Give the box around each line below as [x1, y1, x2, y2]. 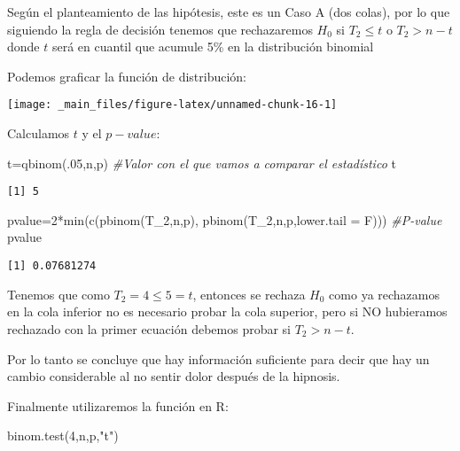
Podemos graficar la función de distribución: [7, 66, 247, 85]
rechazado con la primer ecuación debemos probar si [7, 319, 291, 338]
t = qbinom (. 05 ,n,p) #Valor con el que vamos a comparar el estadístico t [7, 153, 396, 172]
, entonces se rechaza [192, 284, 306, 303]
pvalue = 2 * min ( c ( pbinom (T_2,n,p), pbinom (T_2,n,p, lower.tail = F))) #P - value [7, 210, 442, 229]
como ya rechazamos [329, 284, 441, 303]
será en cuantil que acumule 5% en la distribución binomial [51, 37, 374, 56]
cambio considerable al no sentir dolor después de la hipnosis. [7, 367, 340, 385]
